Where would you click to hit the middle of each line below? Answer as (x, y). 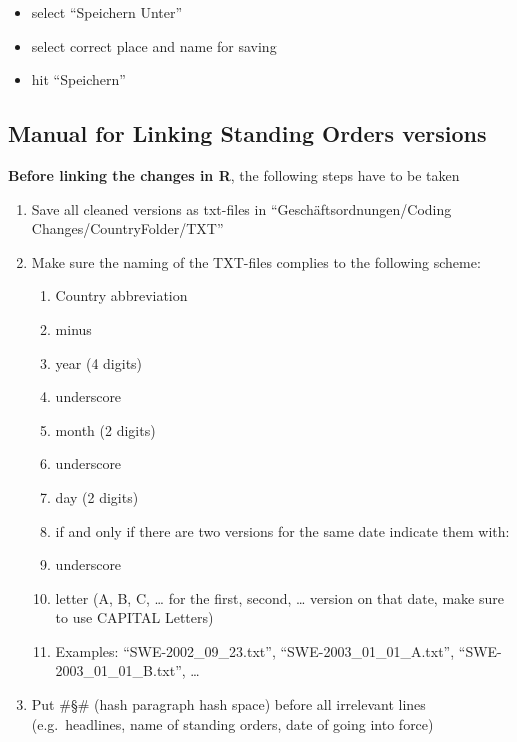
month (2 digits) (105, 429)
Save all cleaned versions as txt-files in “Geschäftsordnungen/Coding (241, 208)
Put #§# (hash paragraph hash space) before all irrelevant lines (228, 704)
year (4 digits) (99, 362)
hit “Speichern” (78, 79)
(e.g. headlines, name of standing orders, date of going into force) (232, 723)
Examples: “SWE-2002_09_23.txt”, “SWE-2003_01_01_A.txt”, (255, 650)
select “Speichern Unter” (107, 12)
